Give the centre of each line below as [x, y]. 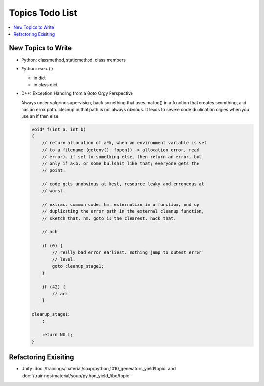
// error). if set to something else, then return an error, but [122, 157]
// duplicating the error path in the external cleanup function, [123, 211]
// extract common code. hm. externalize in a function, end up [121, 204]
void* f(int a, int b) [59, 129]
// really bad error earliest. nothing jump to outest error [127, 252]
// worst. [54, 191]
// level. [64, 259]
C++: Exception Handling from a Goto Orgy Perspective [77, 93]
